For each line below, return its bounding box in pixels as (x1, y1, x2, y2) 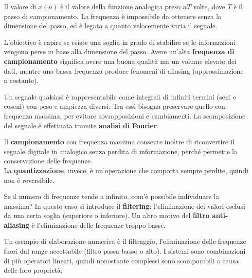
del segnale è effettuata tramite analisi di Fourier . (4, 120, 159, 130)
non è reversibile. (4, 175, 54, 185)
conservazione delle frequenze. (4, 156, 92, 166)
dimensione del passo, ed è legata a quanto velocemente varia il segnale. (4, 20, 217, 31)
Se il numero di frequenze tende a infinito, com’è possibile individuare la (4, 191, 219, 201)
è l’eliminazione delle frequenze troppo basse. (32, 219, 166, 230)
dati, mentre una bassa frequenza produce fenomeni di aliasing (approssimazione (4, 65, 244, 76)
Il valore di (4, 1, 36, 11)
